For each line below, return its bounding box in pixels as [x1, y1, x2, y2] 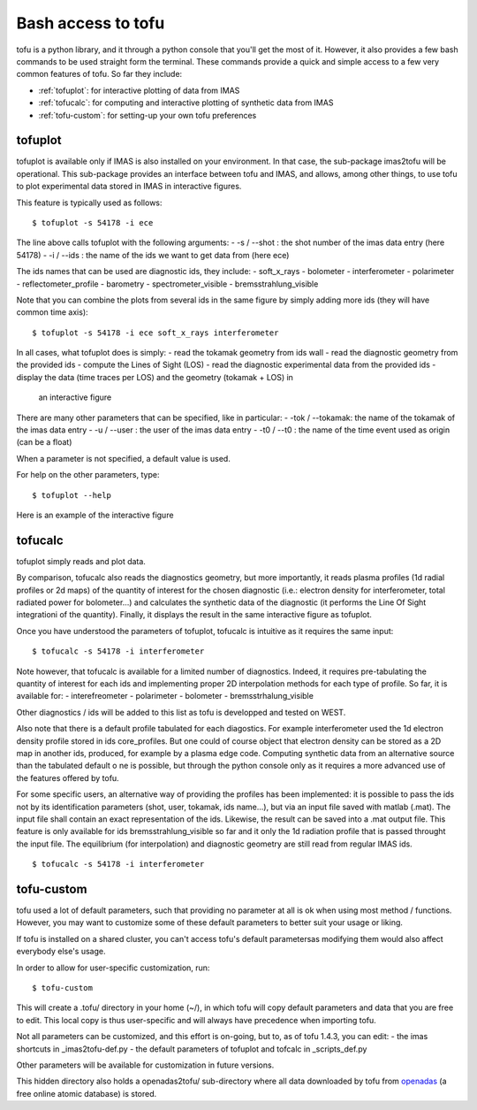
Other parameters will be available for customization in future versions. [16, 1060, 275, 1070]
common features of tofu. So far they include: [16, 69, 183, 80]
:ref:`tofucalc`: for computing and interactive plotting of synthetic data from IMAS [38, 97, 334, 108]
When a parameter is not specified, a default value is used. [16, 453, 231, 463]
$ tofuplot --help [32, 490, 112, 500]
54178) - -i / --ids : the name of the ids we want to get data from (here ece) [16, 249, 290, 260]
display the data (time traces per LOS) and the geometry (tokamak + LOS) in [16, 371, 293, 382]
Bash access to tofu [16, 13, 165, 33]
